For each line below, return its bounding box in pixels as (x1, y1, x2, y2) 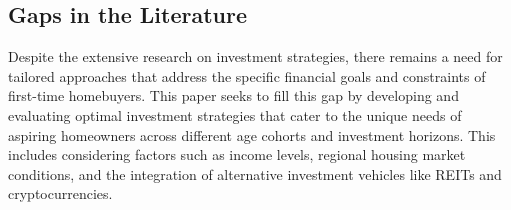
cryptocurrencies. (8, 183, 113, 204)
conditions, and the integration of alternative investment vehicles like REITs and (8, 163, 502, 184)
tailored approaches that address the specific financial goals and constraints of (8, 65, 486, 86)
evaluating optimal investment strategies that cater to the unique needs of (8, 104, 462, 125)
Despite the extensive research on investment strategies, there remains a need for (8, 46, 503, 67)
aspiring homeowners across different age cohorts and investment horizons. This (8, 124, 496, 145)
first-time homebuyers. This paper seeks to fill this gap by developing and (8, 85, 459, 106)
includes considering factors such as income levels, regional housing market (8, 144, 466, 165)
